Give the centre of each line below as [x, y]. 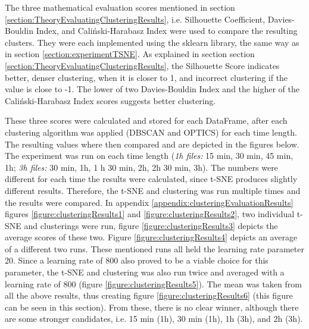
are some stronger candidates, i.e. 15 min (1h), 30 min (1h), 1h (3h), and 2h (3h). [154, 319]
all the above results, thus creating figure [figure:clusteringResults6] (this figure [149, 295]
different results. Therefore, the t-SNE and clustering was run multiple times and [153, 190]
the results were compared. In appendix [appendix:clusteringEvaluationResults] [149, 202]
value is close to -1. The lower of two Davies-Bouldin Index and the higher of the [152, 89]
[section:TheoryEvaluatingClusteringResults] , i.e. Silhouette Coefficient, [135, 19]
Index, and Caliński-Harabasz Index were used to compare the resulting [167, 31]
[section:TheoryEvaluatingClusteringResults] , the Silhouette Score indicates [142, 65]
